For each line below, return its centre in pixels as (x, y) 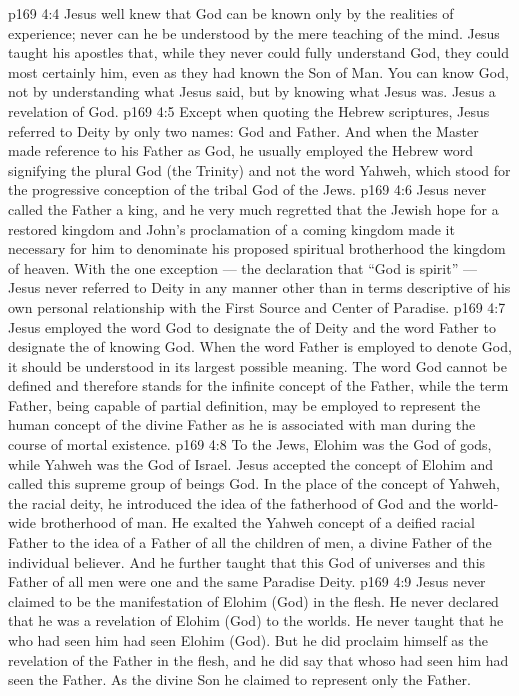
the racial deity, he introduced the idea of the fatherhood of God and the (232, 502)
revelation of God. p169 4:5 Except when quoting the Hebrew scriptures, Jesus (249, 110)
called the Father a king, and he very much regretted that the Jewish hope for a (253, 208)
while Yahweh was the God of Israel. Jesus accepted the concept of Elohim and (250, 463)
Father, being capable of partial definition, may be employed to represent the (244, 404)
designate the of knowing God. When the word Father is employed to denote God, (260, 346)
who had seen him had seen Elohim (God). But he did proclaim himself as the (248, 640)
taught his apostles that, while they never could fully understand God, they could (259, 52)
